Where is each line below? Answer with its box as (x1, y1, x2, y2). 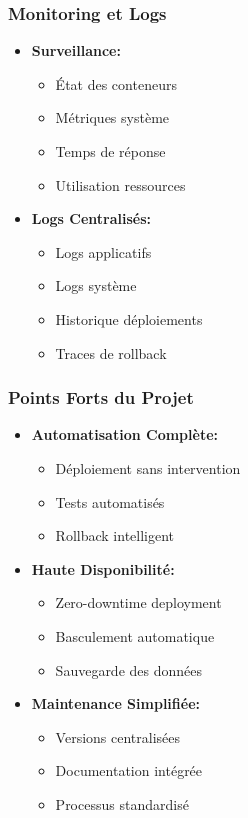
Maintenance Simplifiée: (31, 693, 200, 714)
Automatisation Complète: (31, 424, 218, 445)
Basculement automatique (55, 625, 215, 646)
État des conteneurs (55, 73, 177, 94)
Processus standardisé (55, 793, 189, 814)
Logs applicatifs (55, 241, 152, 262)
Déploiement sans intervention (55, 457, 241, 478)
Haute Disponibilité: (31, 558, 175, 579)
